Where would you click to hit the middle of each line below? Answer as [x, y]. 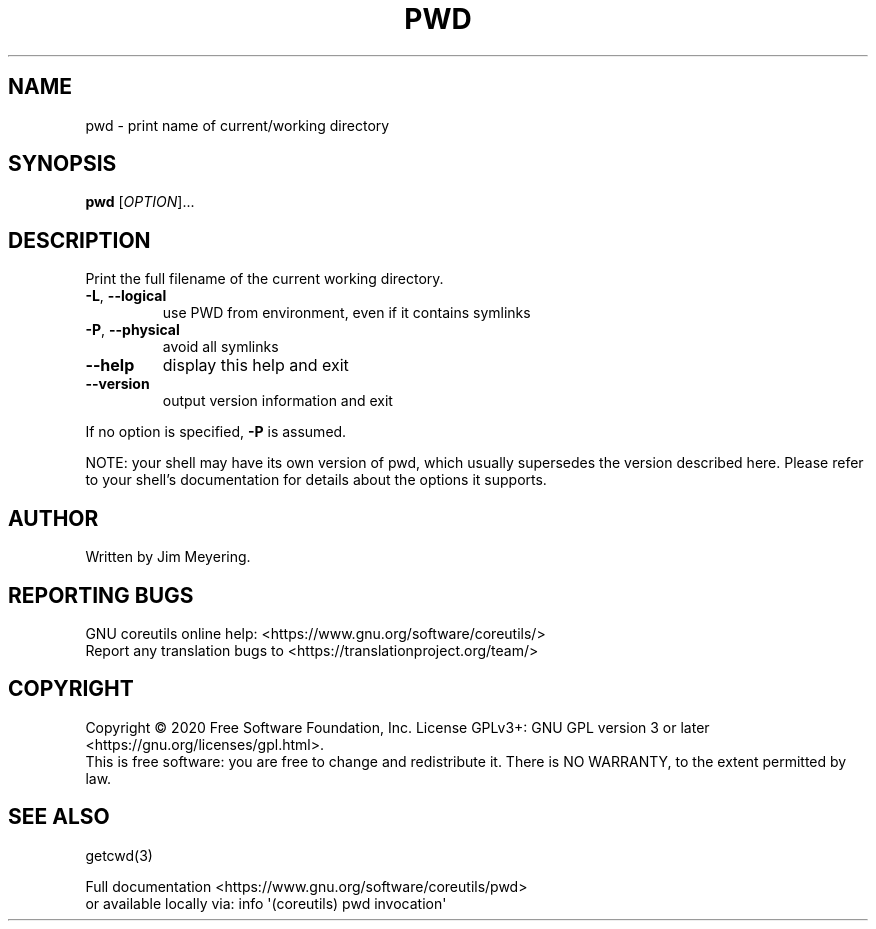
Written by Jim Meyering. [168, 557]
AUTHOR [53, 518]
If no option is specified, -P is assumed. [216, 432]
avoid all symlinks [220, 347]
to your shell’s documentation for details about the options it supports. [316, 480]
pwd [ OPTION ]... [140, 202]
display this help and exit [255, 365]
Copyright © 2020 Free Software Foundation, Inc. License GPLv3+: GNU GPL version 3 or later [397, 727]
